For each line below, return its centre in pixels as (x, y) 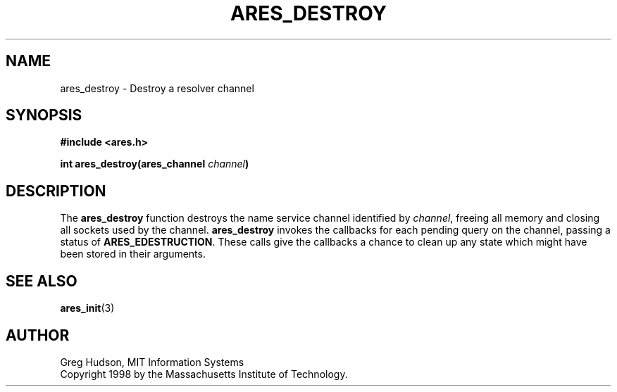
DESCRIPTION (56, 191)
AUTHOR (38, 335)
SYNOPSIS (44, 115)
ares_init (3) (87, 308)
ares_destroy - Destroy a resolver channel (157, 88)
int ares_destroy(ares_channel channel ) (155, 164)
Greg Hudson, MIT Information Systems (152, 362)
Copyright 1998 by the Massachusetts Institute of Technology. (204, 374)
